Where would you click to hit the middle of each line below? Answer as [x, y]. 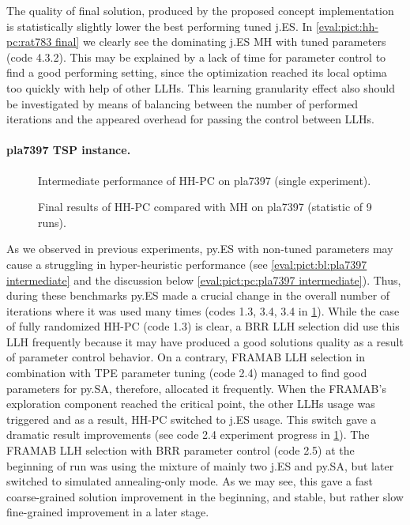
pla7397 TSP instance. [69, 150]
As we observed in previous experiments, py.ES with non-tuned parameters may [200, 249]
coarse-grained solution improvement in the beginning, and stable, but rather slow [205, 496]
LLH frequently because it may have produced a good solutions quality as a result [205, 341]
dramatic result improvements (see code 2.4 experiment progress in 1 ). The [188, 434]
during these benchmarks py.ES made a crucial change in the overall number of [198, 295]
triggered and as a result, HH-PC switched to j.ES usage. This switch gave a [192, 419]
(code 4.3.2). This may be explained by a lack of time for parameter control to [196, 57]
